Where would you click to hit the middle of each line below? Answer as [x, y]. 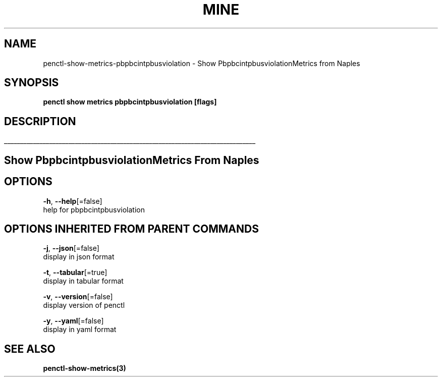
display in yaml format [80, 330]
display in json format [79, 257]
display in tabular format [83, 281]
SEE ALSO [30, 349]
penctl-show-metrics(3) [85, 368]
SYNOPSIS [32, 83]
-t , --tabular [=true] [75, 273]
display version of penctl [84, 305]
